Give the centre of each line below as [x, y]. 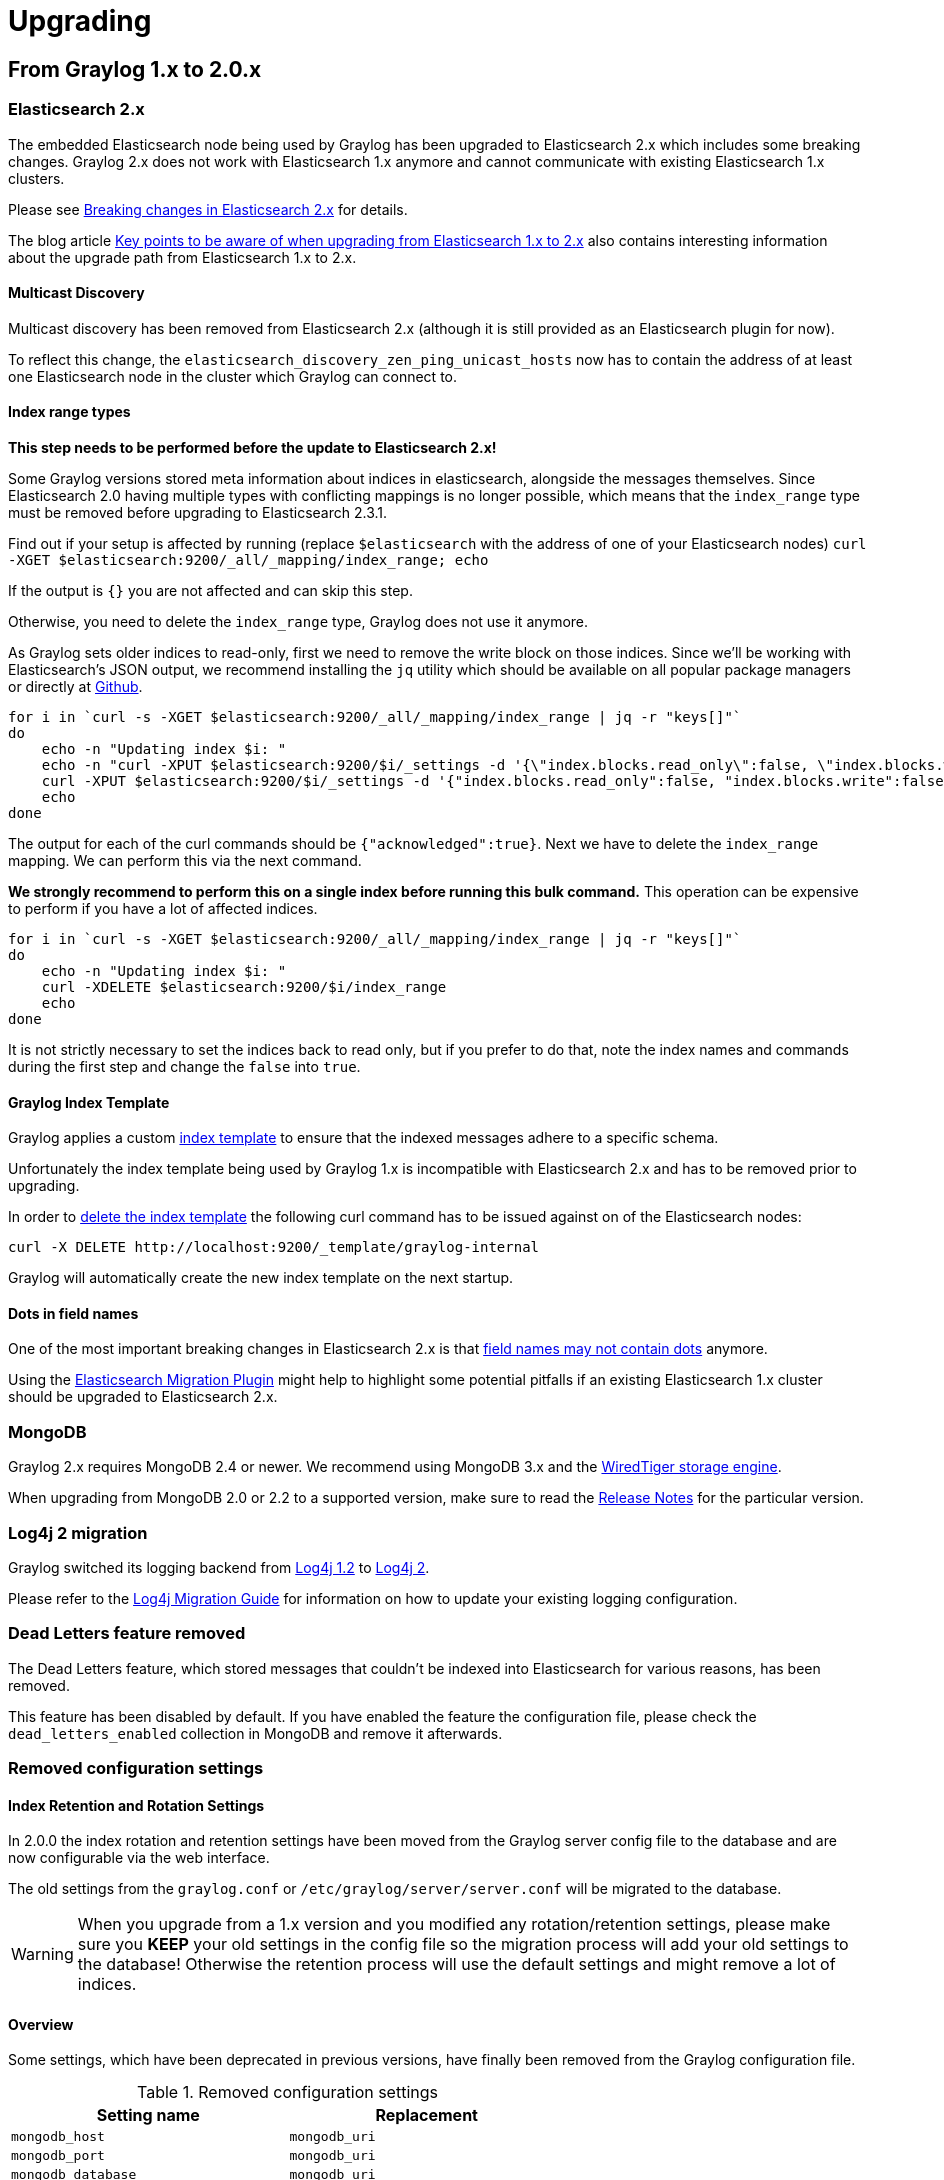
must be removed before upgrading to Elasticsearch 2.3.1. [198, 512]
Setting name [148, 2115]
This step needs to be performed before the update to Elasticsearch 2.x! [252, 447]
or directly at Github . [75, 686]
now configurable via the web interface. [139, 1858]
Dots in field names [73, 1313]
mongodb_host [58, 2137]
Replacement [426, 2115]
